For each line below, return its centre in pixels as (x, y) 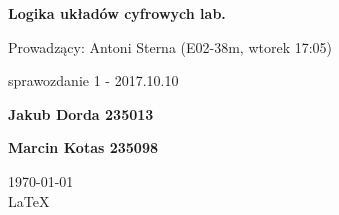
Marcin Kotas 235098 (83, 147)
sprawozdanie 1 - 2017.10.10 (93, 80)
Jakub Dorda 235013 (81, 113)
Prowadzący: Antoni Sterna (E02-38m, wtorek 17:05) (170, 46)
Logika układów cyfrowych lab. (117, 13)
